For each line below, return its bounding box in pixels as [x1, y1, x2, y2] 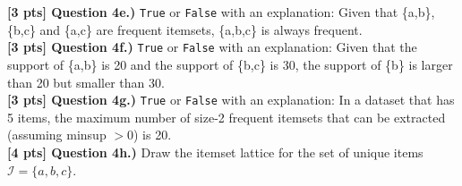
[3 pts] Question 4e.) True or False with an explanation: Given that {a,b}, [7, 3, 435, 21]
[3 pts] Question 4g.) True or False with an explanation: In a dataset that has [7, 90, 455, 109]
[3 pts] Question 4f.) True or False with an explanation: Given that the [7, 38, 417, 56]
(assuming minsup [7, 125, 107, 144]
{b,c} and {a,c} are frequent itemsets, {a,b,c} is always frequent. [7, 20, 363, 38]
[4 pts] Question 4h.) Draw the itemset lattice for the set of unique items [7, 142, 423, 161]
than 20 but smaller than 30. [7, 72, 165, 91]
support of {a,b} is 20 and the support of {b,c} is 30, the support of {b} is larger [7, 55, 453, 73]
